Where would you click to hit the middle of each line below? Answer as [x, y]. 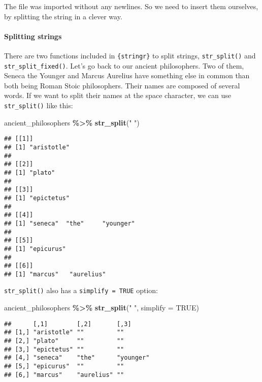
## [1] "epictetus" [37, 198]
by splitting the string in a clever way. [63, 16]
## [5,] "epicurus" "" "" [64, 367]
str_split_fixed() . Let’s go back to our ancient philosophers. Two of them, [124, 65]
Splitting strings [33, 36]
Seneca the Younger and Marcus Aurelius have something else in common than [127, 75]
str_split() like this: [39, 105]
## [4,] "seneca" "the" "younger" [77, 358]
